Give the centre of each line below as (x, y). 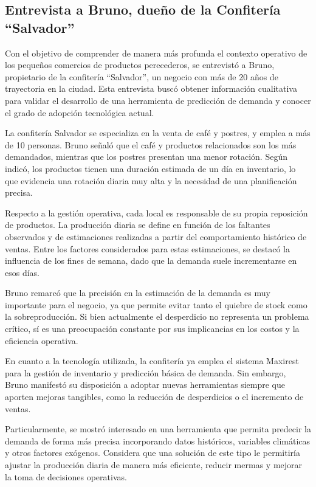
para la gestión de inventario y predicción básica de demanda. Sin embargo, (146, 372)
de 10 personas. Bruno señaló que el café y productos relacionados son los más (151, 144)
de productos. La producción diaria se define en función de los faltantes (138, 225)
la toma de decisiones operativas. (66, 476)
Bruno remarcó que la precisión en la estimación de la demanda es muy (138, 293)
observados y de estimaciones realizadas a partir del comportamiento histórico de (156, 236)
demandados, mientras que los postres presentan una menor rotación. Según (146, 157)
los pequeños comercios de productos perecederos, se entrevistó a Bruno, (140, 65)
